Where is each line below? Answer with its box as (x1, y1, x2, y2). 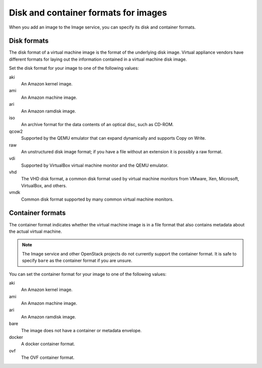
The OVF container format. (21, 354, 75, 361)
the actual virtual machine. (9, 228, 62, 234)
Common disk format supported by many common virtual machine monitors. (21, 196, 174, 202)
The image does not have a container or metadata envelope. (21, 327, 142, 333)
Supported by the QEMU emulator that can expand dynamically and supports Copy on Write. (21, 135, 206, 141)
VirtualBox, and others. (21, 182, 67, 189)
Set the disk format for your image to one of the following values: (9, 65, 139, 71)
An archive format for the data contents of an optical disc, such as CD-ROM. (21, 122, 174, 128)
